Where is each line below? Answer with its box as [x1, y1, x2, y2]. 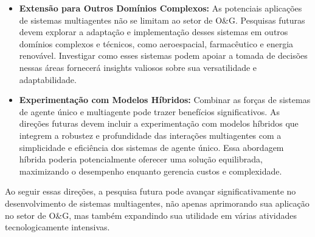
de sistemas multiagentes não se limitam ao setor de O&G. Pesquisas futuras [19, 13, 305, 26]
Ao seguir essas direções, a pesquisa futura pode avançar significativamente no [5, 185, 296, 198]
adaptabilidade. [19, 73, 77, 85]
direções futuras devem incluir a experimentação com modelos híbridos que [19, 117, 299, 130]
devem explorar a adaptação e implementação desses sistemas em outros [19, 25, 288, 38]
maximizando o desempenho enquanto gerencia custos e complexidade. [19, 164, 282, 177]
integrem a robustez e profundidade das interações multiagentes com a [19, 129, 282, 141]
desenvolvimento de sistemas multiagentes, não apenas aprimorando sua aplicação [5, 196, 310, 209]
